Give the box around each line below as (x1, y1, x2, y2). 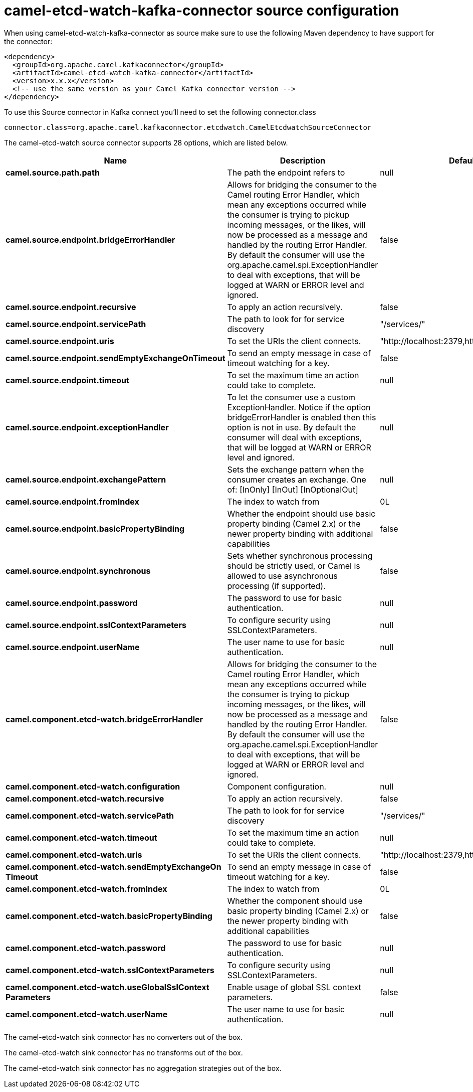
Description (280, 155, 326, 166)
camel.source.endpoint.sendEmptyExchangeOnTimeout (6, 353, 225, 363)
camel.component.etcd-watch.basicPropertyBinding (6, 910, 212, 921)
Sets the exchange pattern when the (227, 464, 364, 475)
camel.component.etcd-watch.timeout (6, 832, 157, 843)
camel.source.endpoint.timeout (6, 375, 129, 385)
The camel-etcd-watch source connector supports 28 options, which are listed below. (4, 138, 288, 147)
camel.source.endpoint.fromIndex (6, 496, 139, 507)
